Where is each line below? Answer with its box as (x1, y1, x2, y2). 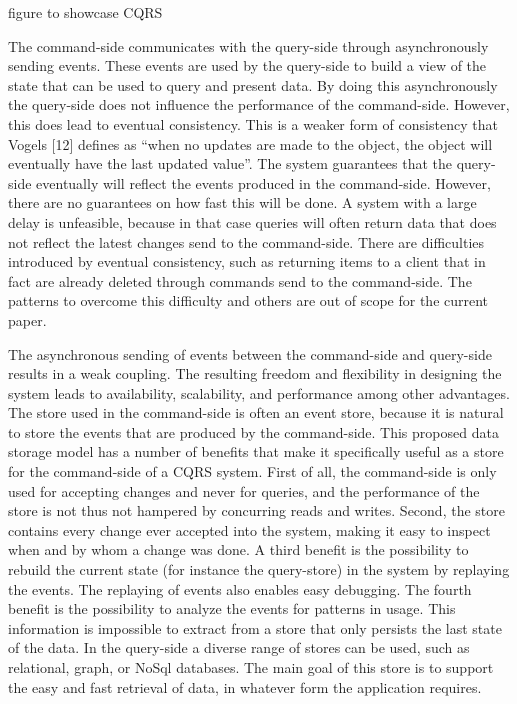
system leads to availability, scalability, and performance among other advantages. (8, 382, 510, 403)
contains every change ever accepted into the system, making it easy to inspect (8, 519, 491, 540)
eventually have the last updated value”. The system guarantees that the (8, 153, 453, 174)
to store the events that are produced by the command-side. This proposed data (8, 421, 499, 442)
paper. (8, 309, 47, 330)
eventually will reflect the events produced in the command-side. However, (36, 172, 491, 193)
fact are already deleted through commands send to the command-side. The (8, 270, 472, 291)
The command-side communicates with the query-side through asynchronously (8, 35, 489, 56)
